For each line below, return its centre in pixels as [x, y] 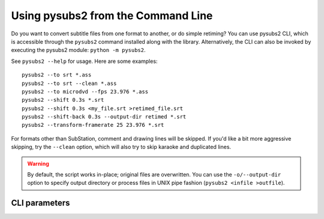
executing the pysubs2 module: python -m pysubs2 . [79, 50]
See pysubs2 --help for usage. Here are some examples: [84, 61]
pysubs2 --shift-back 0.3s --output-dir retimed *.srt [104, 117]
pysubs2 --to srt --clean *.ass [69, 83]
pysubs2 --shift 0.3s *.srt [63, 100]
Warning [38, 163]
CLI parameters [40, 203]
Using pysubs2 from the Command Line [112, 16]
